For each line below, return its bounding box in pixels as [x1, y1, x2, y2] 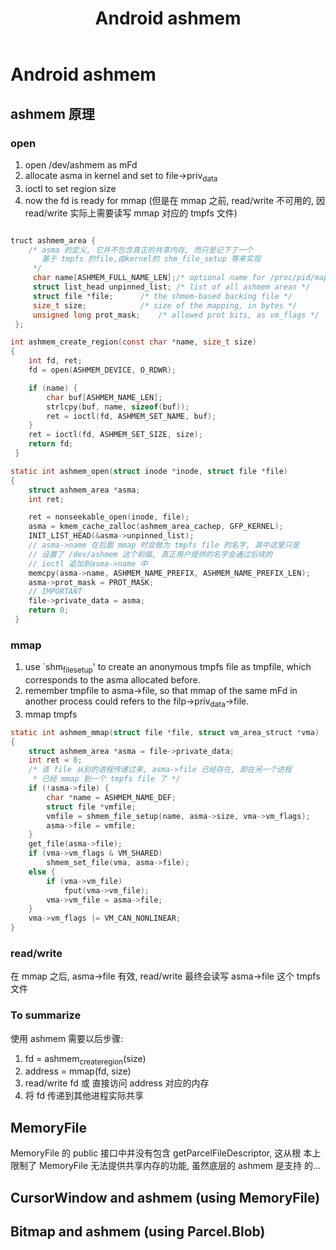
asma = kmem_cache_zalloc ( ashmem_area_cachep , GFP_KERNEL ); [28, 522, 284, 532]
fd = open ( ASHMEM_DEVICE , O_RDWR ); [28, 365, 177, 376]
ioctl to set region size [24, 182, 117, 194]
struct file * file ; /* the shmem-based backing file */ [32, 291, 293, 301]
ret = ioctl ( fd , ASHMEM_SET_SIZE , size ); [28, 430, 203, 440]
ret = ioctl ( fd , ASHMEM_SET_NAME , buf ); [46, 411, 217, 421]
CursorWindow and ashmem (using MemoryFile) [10, 1189, 321, 1206]
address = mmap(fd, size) [24, 1065, 132, 1077]
